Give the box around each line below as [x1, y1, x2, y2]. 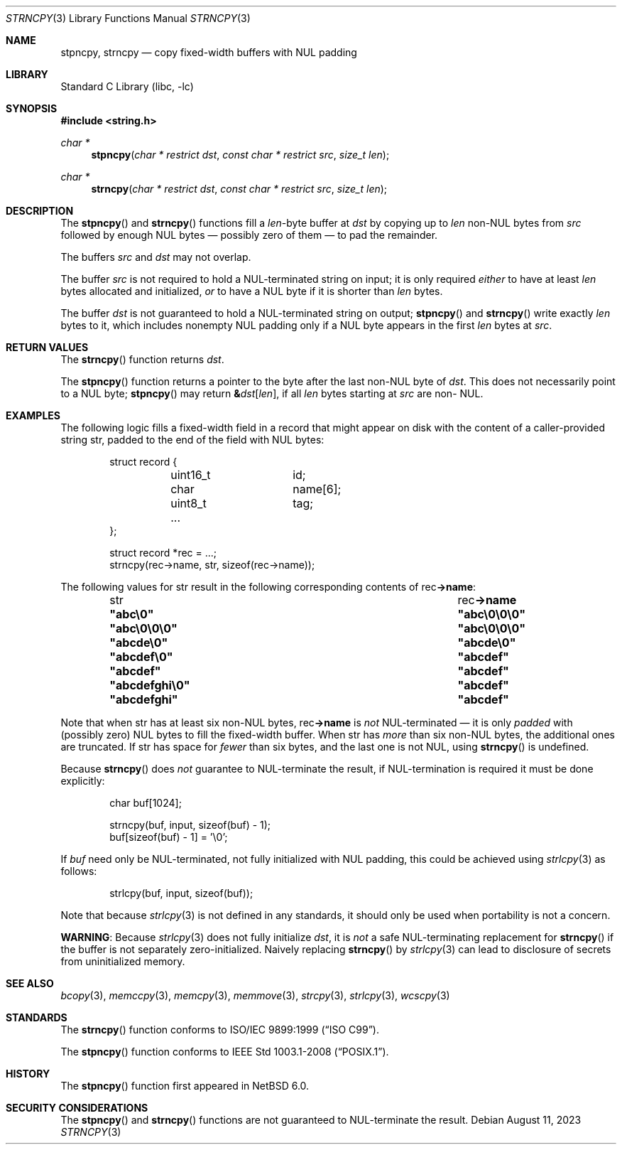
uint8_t [170, 496, 207, 510]
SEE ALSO [6, 977, 54, 989]
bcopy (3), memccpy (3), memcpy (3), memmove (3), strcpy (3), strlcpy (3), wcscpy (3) [60, 989, 450, 1001]
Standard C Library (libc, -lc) [60, 80, 194, 92]
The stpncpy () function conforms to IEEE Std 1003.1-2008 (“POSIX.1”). [60, 1046, 389, 1058]
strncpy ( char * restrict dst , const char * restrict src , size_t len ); [91, 183, 388, 195]
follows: [60, 865, 97, 877]
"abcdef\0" [109, 650, 173, 664]
